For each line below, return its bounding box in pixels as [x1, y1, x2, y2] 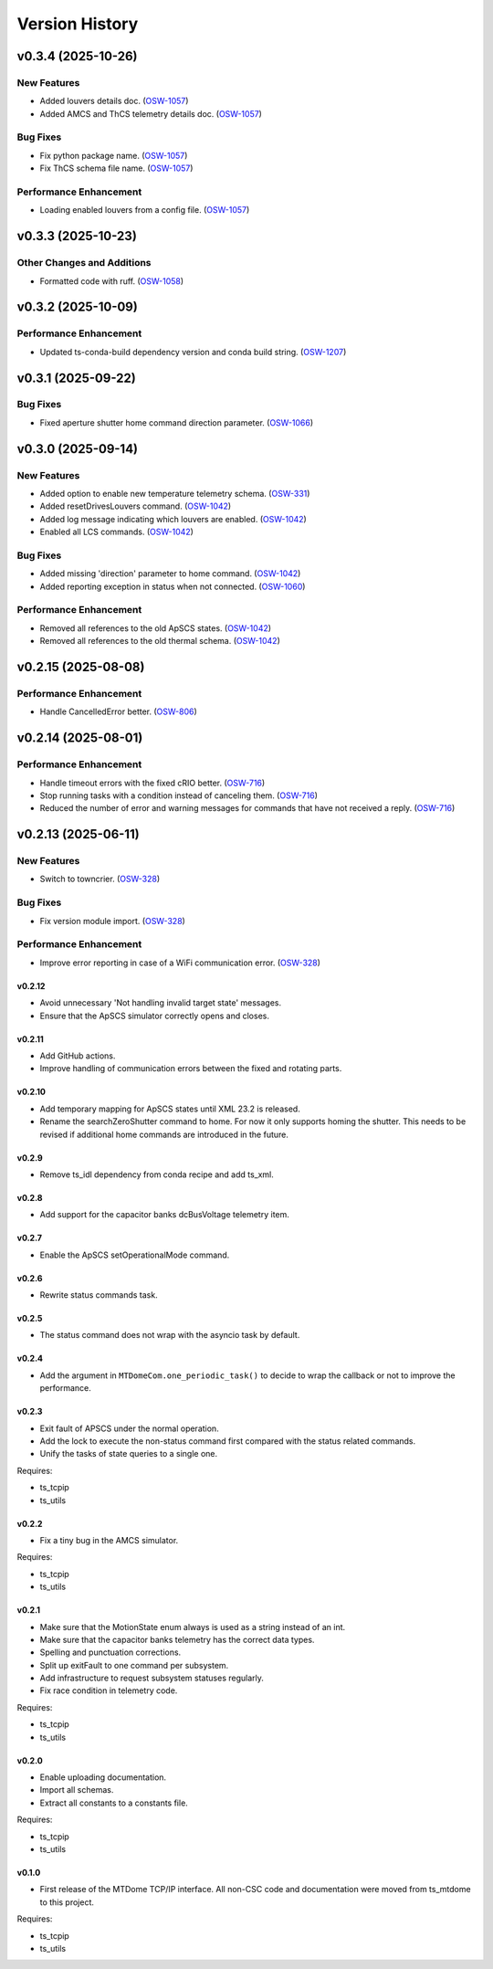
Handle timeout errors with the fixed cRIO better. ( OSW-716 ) [39, 777, 266, 788]
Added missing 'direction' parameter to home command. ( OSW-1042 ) [39, 568, 301, 579]
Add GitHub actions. [39, 1050, 116, 1061]
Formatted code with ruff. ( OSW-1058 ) [39, 275, 184, 287]
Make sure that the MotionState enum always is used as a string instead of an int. [39, 1621, 346, 1632]
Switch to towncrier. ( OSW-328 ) [39, 873, 161, 885]
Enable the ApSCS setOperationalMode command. [39, 1249, 230, 1260]
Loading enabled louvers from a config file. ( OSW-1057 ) [39, 205, 250, 216]
